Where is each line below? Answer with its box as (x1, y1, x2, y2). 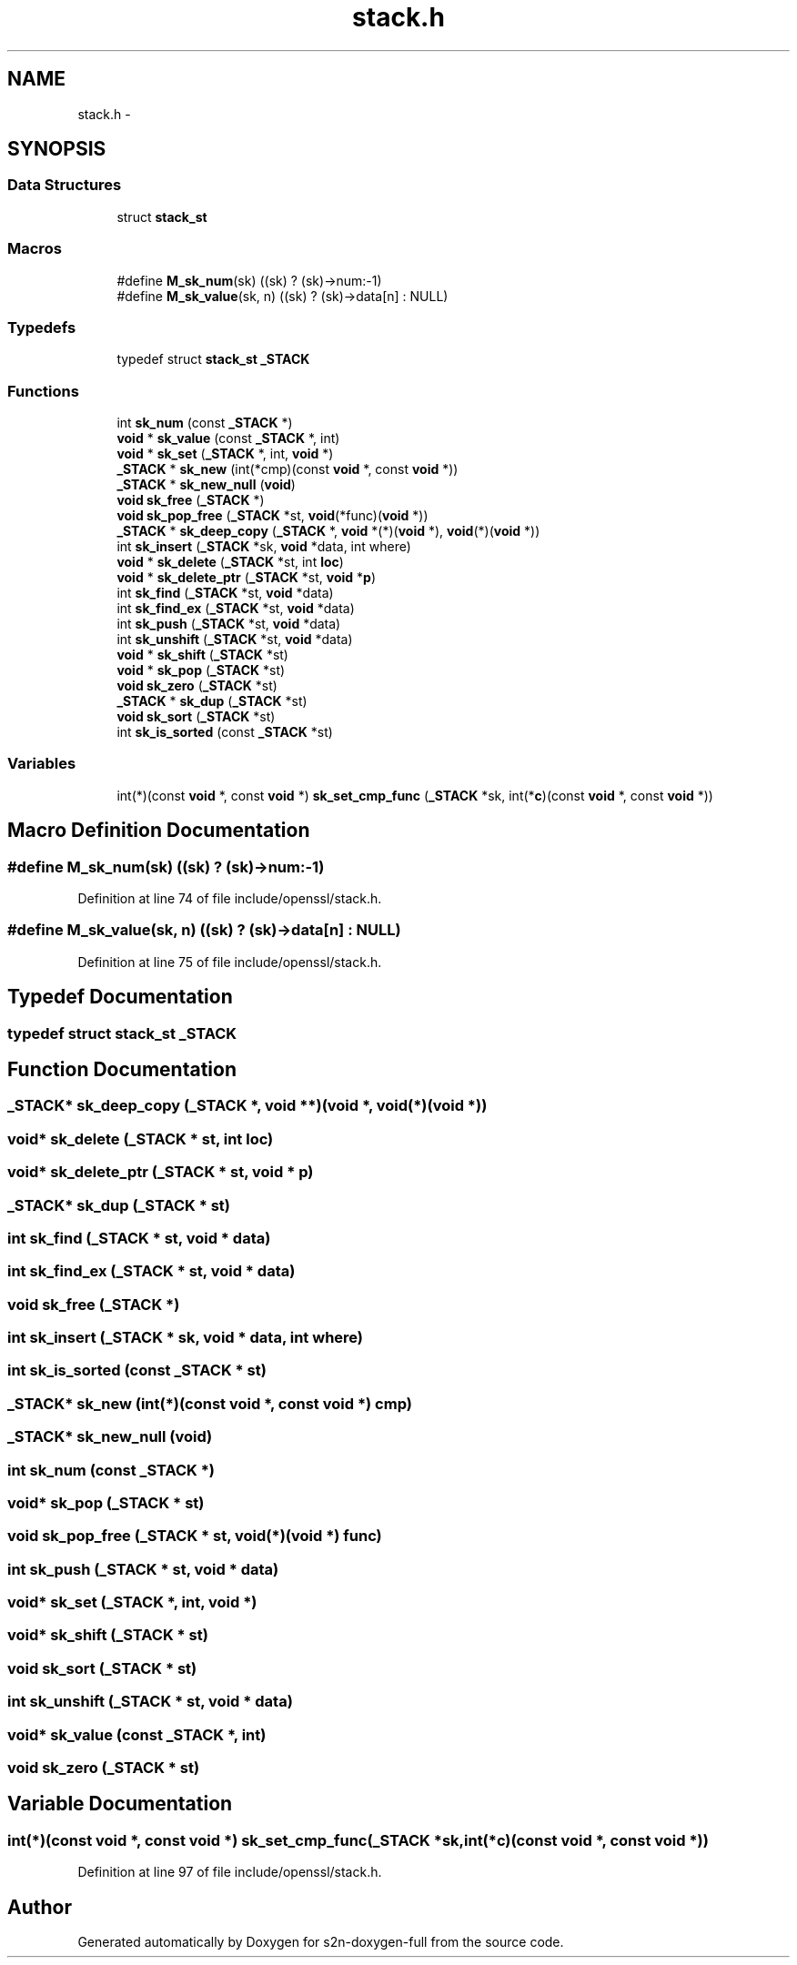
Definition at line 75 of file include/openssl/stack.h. (77, 953, 382, 970)
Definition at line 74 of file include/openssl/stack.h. (77, 891, 382, 907)
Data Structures (7, 176, 122, 195)
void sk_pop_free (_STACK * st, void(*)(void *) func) (7, 1527, 382, 1546)
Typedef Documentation (7, 985, 233, 1009)
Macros (7, 239, 62, 258)
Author (7, 1895, 72, 1919)
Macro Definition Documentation (7, 819, 310, 842)
